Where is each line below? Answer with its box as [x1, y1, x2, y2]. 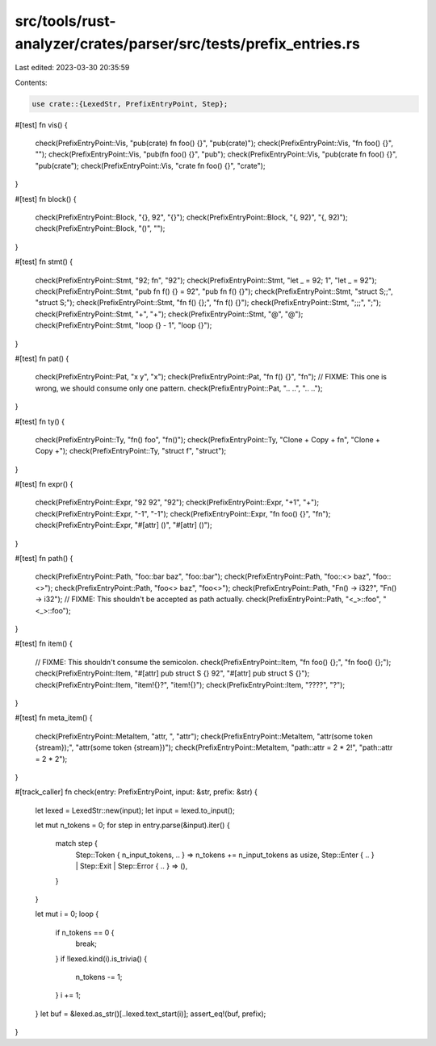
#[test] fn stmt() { [15, 257, 73, 266]
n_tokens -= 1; [75, 972, 123, 981]
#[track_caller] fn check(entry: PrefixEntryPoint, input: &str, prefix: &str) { [15, 787, 258, 797]
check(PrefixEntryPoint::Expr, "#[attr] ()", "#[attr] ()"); [35, 521, 213, 530]
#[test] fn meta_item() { [15, 713, 93, 722]
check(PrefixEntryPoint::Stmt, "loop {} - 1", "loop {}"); [35, 320, 212, 330]
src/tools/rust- [15, 12, 116, 30]
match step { [55, 839, 99, 848]
